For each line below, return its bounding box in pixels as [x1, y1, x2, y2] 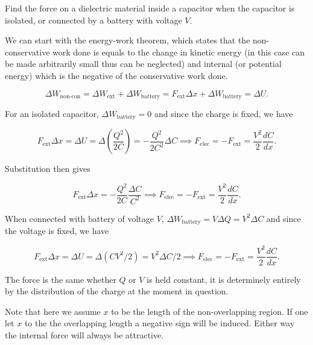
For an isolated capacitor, [5, 107, 99, 120]
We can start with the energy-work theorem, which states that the [5, 34, 250, 46]
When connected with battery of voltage [5, 212, 154, 224]
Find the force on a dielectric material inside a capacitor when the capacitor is [5, 2, 295, 14]
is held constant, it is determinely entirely [147, 273, 301, 285]
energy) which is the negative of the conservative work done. [5, 69, 228, 81]
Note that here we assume [5, 305, 101, 317]
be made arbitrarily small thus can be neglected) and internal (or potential [5, 57, 282, 70]
